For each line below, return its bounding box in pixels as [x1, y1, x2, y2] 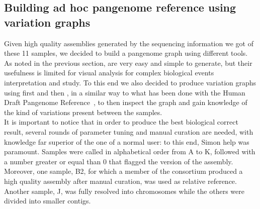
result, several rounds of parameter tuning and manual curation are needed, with [4, 126, 253, 137]
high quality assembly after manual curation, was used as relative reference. [4, 175, 237, 186]
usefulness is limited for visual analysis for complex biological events [4, 67, 214, 78]
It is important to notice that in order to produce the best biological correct [4, 117, 238, 127]
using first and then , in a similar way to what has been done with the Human [4, 87, 245, 97]
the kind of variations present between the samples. [4, 107, 162, 117]
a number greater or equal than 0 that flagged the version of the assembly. [4, 156, 233, 166]
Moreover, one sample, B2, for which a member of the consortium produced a [4, 166, 243, 176]
